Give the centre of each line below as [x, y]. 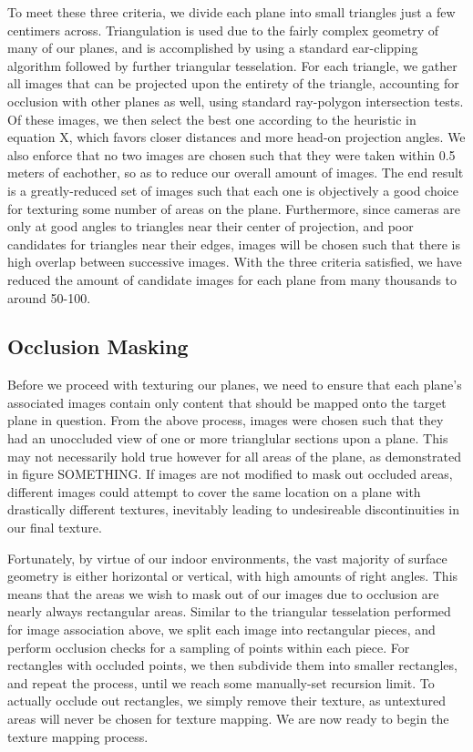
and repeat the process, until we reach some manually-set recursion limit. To [221, 682]
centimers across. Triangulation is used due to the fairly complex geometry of [223, 30]
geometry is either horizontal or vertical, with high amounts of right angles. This [233, 576]
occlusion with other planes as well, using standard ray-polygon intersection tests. [236, 101]
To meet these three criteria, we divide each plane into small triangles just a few [231, 12]
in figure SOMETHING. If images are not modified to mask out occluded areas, [230, 474]
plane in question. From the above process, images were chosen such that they [226, 420]
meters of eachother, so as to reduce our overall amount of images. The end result [236, 173]
